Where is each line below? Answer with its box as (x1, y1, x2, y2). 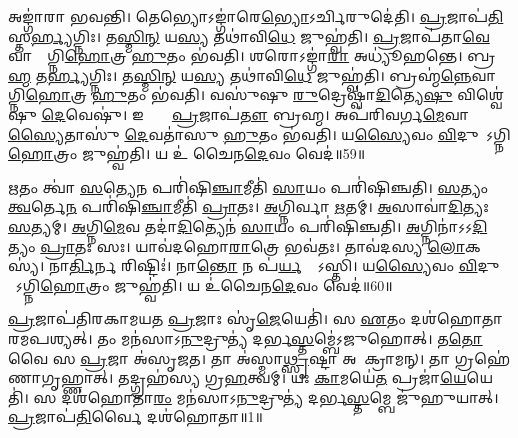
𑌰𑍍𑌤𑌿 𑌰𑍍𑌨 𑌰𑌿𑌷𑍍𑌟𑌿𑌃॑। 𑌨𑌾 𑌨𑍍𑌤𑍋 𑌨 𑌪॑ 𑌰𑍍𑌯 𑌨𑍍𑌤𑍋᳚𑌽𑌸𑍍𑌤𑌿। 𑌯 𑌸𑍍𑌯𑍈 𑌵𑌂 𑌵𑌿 (69, 255, 478, 276)
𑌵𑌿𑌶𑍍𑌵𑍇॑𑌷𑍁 (457, 84, 504, 105)
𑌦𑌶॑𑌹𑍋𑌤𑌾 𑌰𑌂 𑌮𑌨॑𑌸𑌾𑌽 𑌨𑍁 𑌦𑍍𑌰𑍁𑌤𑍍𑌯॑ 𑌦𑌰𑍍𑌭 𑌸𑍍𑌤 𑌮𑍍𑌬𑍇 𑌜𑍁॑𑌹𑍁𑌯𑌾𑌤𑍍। (61, 386, 499, 407)
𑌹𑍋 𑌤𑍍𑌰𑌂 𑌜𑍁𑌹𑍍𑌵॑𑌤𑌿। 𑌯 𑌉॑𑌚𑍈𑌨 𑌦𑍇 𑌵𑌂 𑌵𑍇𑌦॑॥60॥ (40, 274, 393, 295)
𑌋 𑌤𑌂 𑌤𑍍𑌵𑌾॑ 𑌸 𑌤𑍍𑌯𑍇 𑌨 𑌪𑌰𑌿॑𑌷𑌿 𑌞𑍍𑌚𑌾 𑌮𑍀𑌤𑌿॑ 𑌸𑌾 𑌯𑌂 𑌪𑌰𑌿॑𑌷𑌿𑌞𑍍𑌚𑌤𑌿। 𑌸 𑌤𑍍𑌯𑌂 (8, 176, 489, 197)
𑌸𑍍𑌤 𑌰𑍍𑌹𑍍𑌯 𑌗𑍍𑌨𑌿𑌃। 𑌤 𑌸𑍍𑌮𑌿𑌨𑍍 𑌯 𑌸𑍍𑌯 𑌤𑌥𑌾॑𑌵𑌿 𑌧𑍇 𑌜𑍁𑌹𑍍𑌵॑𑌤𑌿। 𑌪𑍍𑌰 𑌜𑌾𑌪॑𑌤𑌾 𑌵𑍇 (8, 25, 490, 46)
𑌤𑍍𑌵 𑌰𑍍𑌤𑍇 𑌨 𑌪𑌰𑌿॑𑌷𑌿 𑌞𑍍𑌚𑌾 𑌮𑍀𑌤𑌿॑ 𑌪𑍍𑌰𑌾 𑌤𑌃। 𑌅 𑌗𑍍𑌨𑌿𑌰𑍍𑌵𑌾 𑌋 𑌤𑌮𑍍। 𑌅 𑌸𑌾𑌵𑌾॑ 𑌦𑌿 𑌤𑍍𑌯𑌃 (8, 196, 489, 217)
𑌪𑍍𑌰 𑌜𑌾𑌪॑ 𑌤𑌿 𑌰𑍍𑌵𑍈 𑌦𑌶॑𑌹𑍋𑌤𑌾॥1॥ (8, 406, 263, 427)
